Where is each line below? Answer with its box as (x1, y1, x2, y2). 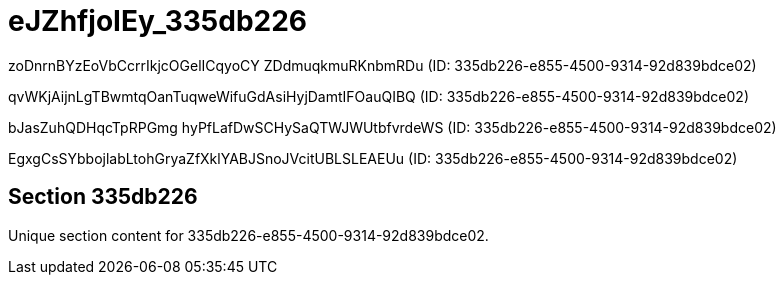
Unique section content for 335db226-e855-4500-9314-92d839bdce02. (8, 226, 489, 244)
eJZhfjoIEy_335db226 (8, 4, 308, 38)
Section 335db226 (8, 184, 198, 210)
